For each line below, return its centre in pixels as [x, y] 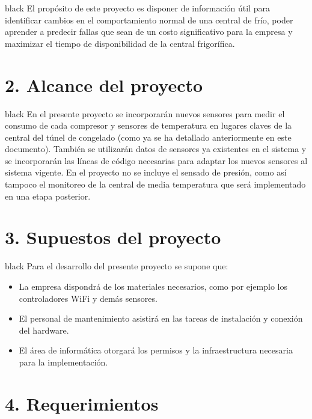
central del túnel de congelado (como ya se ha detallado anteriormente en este [148, 137]
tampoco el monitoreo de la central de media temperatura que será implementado [155, 184]
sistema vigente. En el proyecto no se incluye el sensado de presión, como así [146, 172]
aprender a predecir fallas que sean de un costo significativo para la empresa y [149, 32]
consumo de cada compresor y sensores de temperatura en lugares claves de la [148, 125]
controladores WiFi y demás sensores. [88, 298]
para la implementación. [63, 362]
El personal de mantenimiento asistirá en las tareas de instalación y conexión [161, 318]
